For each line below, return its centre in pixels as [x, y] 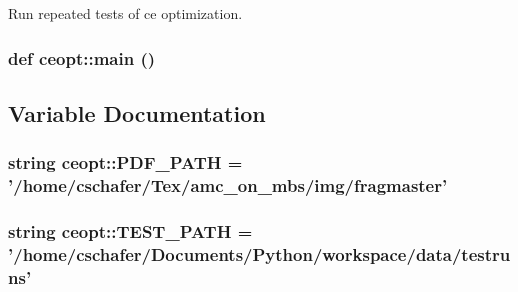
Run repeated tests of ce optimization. [125, 13]
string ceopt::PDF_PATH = [125, 162]
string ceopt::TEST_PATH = [130, 230]
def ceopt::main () [82, 57]
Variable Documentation [137, 112]
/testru [481, 253]
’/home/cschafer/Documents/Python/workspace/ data [230, 253]
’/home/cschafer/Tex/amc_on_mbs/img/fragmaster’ [228, 185]
